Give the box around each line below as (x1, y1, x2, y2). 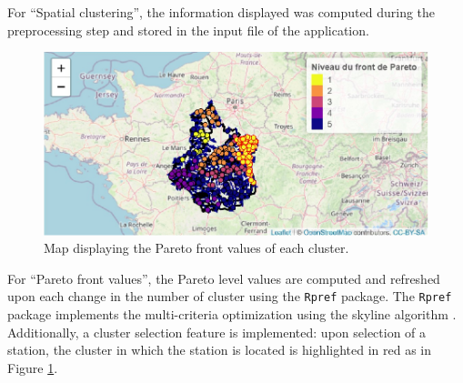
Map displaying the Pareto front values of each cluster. (44, 238, 349, 257)
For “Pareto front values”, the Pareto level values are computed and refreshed (7, 268, 440, 287)
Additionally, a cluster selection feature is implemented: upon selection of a (7, 322, 427, 341)
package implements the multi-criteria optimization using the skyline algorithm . (7, 305, 457, 324)
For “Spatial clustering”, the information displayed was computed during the (7, 3, 436, 21)
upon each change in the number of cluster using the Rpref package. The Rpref (7, 287, 452, 306)
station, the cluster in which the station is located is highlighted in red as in (7, 340, 432, 359)
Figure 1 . (7, 358, 58, 377)
